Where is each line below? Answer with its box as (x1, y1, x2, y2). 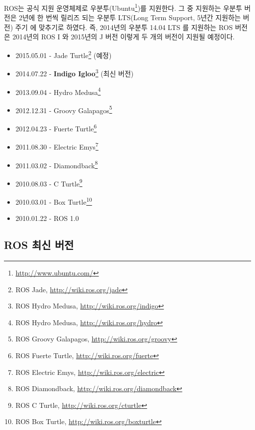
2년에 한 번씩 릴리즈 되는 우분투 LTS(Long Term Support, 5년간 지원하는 (19, 12, 241, 23)
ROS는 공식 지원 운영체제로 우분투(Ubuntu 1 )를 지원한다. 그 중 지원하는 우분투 (4, 1, 242, 13)
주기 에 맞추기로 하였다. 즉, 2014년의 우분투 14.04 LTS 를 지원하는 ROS (15, 22, 233, 32)
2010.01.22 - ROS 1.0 (15, 213, 79, 223)
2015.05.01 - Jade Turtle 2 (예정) (15, 49, 112, 60)
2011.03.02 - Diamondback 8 (15, 158, 98, 170)
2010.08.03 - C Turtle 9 (15, 177, 82, 188)
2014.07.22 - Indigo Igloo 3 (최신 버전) (15, 67, 134, 78)
